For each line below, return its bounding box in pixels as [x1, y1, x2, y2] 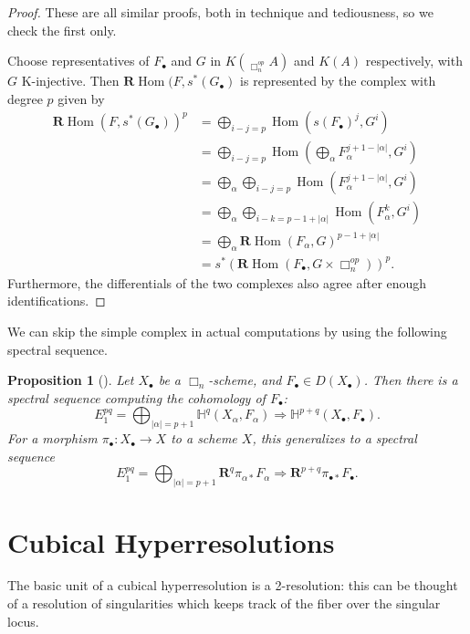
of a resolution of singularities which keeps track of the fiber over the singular [7, 594, 441, 613]
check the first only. [7, 20, 117, 39]
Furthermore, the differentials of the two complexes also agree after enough [7, 273, 427, 292]
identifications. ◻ [7, 291, 106, 310]
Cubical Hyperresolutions [7, 523, 335, 560]
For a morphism [7, 429, 98, 448]
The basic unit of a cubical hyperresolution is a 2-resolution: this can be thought [7, 576, 458, 595]
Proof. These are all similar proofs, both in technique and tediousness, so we [7, 3, 433, 21]
